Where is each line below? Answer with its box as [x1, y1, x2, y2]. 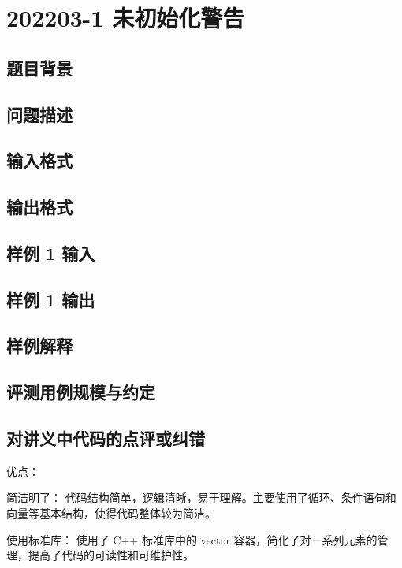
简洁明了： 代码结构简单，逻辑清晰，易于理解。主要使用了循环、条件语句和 [6, 489, 396, 506]
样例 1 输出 [6, 287, 95, 311]
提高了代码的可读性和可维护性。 [28, 547, 194, 563]
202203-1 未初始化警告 [6, 2, 245, 34]
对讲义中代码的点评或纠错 [6, 426, 205, 451]
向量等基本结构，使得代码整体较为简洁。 [6, 505, 216, 522]
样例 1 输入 [6, 240, 95, 265]
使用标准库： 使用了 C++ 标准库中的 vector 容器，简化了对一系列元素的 [6, 531, 378, 548]
